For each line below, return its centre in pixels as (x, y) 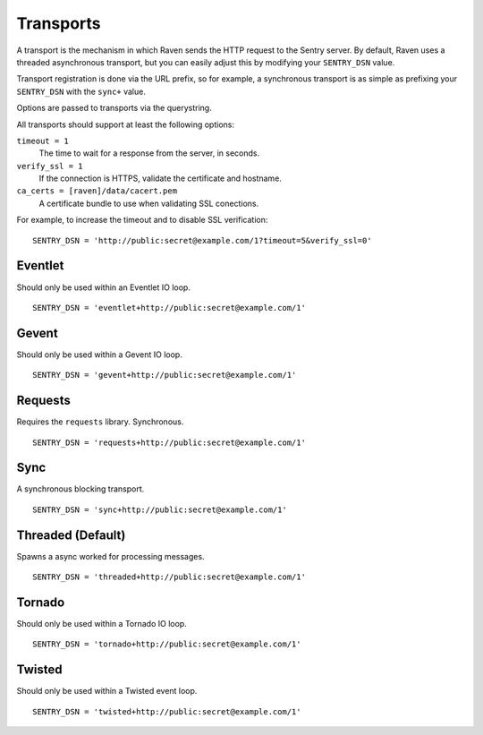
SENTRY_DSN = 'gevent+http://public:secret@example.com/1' (165, 375)
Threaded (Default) (71, 535)
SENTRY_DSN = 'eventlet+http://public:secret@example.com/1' (169, 308)
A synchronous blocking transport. (80, 489)
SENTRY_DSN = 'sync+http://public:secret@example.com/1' (160, 509)
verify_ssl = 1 (50, 166)
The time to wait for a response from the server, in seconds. (149, 153)
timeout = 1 (42, 141)
